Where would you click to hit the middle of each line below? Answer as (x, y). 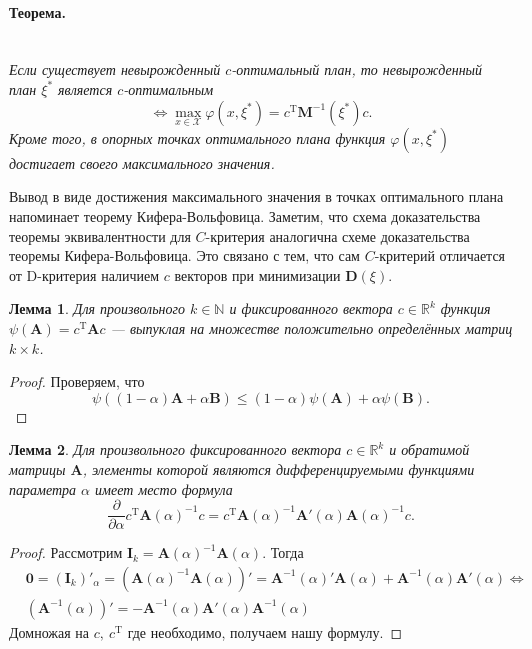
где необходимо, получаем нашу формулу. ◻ (265, 631)
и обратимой (429, 449)
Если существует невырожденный (115, 69)
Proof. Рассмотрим (66, 552)
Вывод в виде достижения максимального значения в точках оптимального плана (256, 196)
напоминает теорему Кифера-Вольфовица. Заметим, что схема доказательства (245, 215)
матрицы (37, 468)
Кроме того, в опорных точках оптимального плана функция (197, 137)
